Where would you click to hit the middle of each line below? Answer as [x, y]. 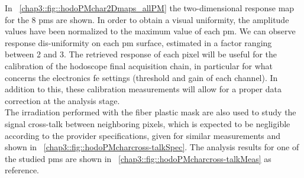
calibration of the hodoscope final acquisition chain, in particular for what [139, 65]
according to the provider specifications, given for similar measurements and [143, 135]
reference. [22, 170]
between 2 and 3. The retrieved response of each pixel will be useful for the [141, 54]
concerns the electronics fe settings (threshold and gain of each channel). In [141, 77]
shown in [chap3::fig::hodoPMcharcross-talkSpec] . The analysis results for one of [152, 147]
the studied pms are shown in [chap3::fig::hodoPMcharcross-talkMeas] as [138, 158]
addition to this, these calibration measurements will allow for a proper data [143, 89]
